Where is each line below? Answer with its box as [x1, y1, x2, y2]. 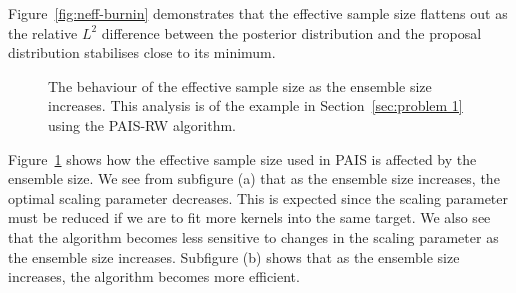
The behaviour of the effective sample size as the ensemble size [48, 75, 432, 96]
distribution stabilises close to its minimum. [8, 42, 276, 63]
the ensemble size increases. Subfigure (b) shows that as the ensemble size [8, 246, 460, 267]
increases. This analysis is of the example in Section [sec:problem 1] [48, 95, 463, 116]
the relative [8, 22, 78, 43]
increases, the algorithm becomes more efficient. [8, 266, 300, 287]
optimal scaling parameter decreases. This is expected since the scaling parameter [8, 187, 508, 208]
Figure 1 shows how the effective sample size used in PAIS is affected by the [8, 148, 477, 169]
